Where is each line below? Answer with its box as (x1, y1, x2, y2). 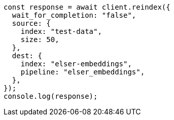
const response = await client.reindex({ (4, 3, 170, 11)
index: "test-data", (20, 27, 102, 35)
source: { (12, 19, 51, 27)
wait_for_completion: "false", (12, 11, 136, 19)
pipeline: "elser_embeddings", (20, 68, 145, 76)
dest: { (12, 52, 42, 60)
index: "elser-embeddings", (20, 60, 132, 68)
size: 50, (20, 35, 59, 44)
